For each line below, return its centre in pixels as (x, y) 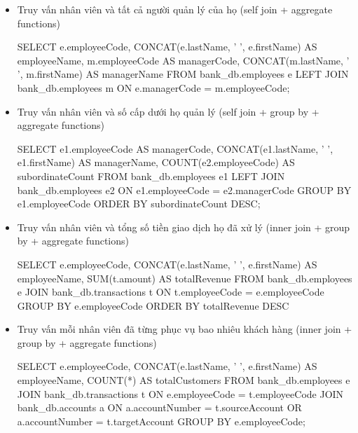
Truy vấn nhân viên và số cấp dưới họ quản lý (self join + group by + (168, 111)
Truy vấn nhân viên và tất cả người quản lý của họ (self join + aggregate (175, 9)
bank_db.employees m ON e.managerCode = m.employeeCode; (153, 87)
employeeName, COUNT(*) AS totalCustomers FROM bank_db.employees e (184, 380)
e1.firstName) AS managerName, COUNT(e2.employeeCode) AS (156, 162)
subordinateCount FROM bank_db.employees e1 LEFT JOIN (151, 176)
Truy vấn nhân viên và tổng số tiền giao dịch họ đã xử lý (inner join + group (184, 227)
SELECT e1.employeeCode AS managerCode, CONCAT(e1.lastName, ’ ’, (175, 148)
